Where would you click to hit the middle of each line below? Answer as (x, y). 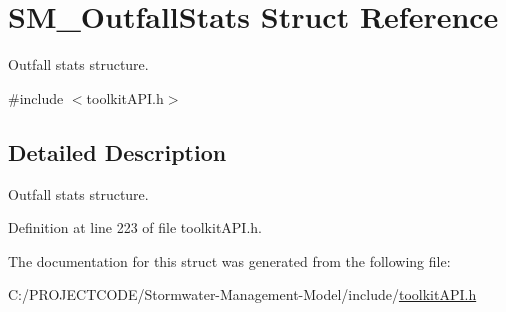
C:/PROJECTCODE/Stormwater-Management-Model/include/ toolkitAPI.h (242, 294)
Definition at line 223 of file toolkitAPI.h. (135, 227)
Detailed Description (117, 151)
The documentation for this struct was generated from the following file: (229, 260)
